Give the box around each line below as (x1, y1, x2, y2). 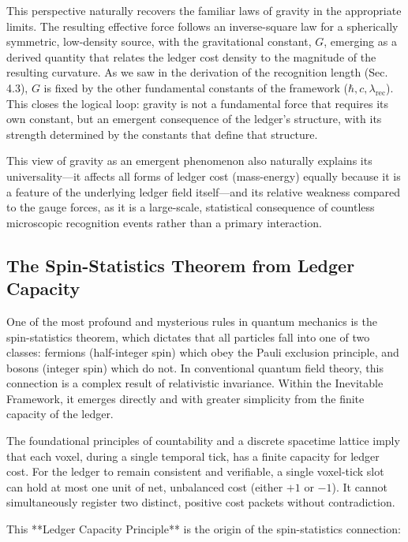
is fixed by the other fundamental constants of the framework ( (43, 79, 348, 95)
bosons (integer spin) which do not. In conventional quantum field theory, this (6, 359, 384, 376)
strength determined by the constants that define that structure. (6, 125, 318, 142)
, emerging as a (324, 33, 397, 50)
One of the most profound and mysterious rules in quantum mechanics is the (6, 312, 377, 329)
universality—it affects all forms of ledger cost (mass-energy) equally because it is (6, 167, 401, 184)
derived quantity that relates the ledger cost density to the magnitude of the (6, 48, 376, 65)
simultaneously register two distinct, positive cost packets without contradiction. (6, 494, 395, 510)
